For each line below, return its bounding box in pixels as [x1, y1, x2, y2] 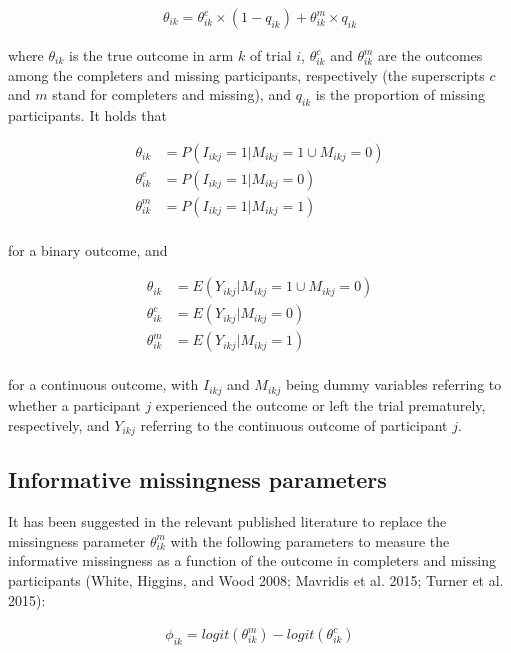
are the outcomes [378, 45, 483, 66]
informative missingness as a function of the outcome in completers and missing [8, 550, 496, 571]
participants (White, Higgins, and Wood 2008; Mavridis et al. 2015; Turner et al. [8, 569, 504, 590]
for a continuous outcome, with [8, 374, 199, 395]
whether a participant [8, 394, 141, 415]
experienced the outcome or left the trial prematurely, [155, 394, 486, 415]
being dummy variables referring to [285, 374, 502, 395]
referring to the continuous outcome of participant [140, 414, 448, 435]
